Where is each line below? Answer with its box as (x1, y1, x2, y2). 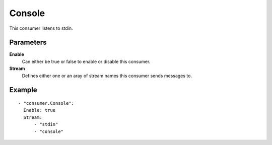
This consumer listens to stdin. (9, 25, 73, 31)
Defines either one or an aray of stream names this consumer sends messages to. (22, 72, 192, 79)
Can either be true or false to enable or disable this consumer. (22, 58, 151, 64)
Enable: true (23, 107, 56, 113)
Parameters (9, 38, 47, 47)
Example (9, 86, 37, 94)
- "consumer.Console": (18, 101, 75, 106)
